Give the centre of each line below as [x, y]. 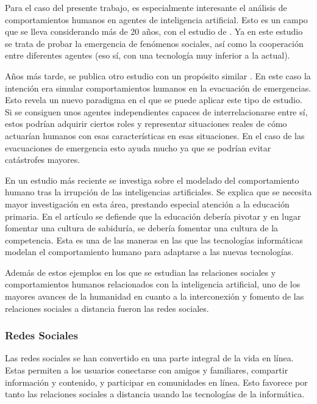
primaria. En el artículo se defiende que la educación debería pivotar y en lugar [153, 216]
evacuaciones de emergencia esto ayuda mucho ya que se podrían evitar [138, 147]
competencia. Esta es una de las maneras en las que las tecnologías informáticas [154, 240]
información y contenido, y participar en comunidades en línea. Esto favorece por [156, 382]
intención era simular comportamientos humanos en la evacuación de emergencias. [158, 88]
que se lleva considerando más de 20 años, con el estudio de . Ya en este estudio [154, 31]
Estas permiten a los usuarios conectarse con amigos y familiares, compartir [147, 370]
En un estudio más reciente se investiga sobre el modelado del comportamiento [152, 180]
